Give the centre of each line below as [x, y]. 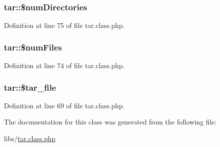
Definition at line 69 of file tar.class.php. [64, 105]
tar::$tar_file [30, 87]
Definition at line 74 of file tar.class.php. [64, 65]
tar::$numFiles [33, 47]
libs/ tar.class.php [30, 138]
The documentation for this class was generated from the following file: [110, 122]
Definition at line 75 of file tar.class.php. [64, 25]
